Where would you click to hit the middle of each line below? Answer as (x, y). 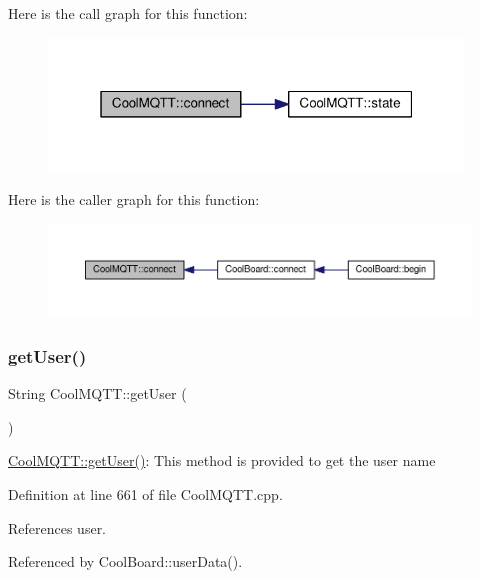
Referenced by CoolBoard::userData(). (125, 561)
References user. (57, 527)
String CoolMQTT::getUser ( (97, 393)
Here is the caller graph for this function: (134, 198)
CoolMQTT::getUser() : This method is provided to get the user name (222, 460)
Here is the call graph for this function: (128, 13)
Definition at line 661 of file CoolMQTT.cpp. (145, 494)
